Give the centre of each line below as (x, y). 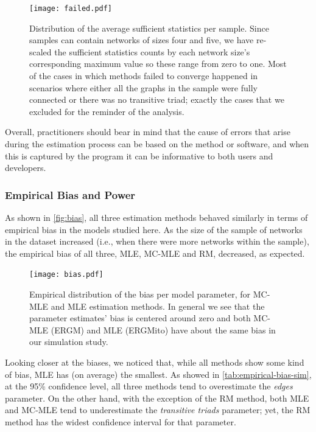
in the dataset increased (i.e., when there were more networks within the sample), (157, 241)
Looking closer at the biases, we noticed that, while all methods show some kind (155, 362)
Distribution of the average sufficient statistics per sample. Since (149, 28)
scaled (40, 51)
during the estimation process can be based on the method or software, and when (157, 144)
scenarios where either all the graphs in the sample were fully (143, 87)
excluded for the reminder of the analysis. (107, 111)
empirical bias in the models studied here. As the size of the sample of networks (154, 229)
